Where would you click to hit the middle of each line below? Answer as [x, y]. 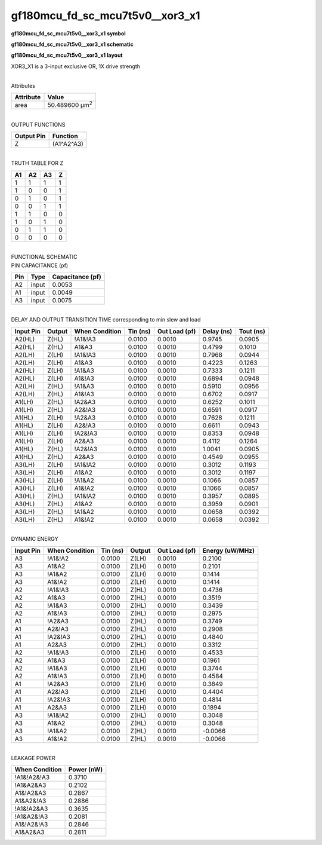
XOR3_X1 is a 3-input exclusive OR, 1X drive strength [75, 66]
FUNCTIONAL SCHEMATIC [44, 257]
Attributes [23, 85]
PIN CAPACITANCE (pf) [40, 265]
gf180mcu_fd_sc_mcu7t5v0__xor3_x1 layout [67, 55]
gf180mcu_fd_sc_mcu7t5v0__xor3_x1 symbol [68, 33]
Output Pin [30, 136]
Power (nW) [86, 770]
